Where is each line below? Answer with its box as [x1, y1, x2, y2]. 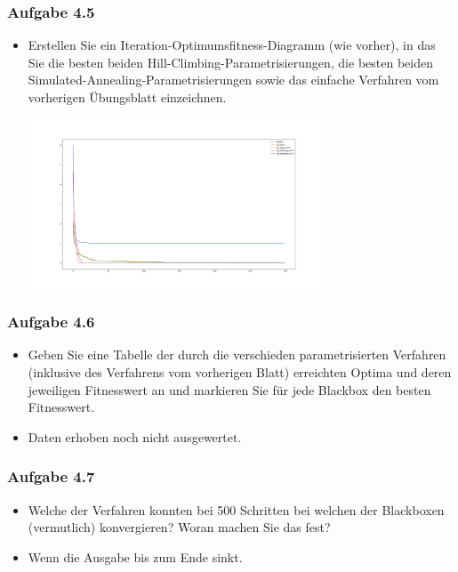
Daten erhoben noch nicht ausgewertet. [28, 427, 242, 446]
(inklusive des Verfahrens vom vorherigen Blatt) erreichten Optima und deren [28, 362, 452, 381]
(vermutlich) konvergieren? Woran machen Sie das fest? [28, 518, 331, 536]
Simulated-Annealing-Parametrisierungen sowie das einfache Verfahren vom [28, 70, 439, 89]
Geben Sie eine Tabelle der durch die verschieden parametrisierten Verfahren [28, 345, 446, 364]
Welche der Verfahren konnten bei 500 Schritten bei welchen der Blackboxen [28, 500, 445, 519]
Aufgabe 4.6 [7, 310, 95, 333]
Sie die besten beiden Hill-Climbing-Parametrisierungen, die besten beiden [28, 52, 433, 71]
